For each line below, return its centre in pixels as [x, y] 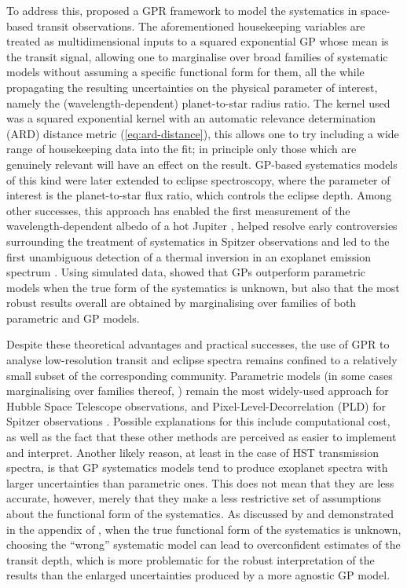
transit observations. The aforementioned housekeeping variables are [201, 26]
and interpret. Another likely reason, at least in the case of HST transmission [192, 452]
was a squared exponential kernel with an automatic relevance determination [191, 118]
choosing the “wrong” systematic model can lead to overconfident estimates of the [203, 544]
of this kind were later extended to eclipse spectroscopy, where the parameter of [198, 179]
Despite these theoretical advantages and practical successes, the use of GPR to [198, 344]
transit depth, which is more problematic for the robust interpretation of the [191, 559]
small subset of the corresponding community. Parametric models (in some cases [200, 375]
